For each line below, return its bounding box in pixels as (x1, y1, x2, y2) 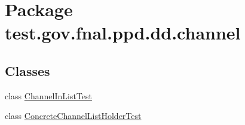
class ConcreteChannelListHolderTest (5, 109, 142, 122)
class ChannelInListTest (5, 89, 92, 102)
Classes (5, 61, 50, 80)
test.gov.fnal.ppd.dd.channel (5, 20, 241, 45)
